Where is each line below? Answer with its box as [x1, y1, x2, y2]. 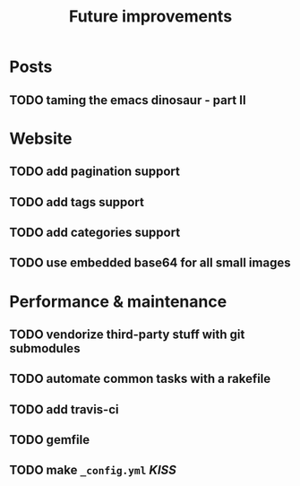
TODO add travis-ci [9, 402, 119, 417]
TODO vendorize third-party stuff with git [9, 326, 245, 342]
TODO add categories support [9, 224, 181, 239]
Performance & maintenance [9, 291, 227, 311]
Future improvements [68, 6, 233, 27]
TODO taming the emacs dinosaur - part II [9, 92, 246, 108]
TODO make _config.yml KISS [9, 463, 177, 478]
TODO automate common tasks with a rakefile [9, 371, 271, 386]
